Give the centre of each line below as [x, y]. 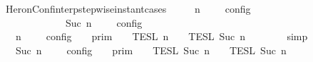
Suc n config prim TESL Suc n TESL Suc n [151, 50]
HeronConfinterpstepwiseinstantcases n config [128, 8]
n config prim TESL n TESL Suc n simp [161, 36]
